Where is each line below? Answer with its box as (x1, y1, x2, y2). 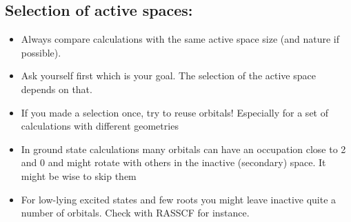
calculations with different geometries (21, 119, 179, 133)
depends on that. (21, 81, 92, 96)
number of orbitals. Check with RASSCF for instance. (21, 205, 250, 220)
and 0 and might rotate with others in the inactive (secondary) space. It (21, 155, 326, 170)
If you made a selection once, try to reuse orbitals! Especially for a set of (21, 105, 328, 119)
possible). (21, 45, 61, 59)
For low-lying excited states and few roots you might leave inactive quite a (21, 192, 337, 206)
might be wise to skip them (21, 168, 137, 183)
